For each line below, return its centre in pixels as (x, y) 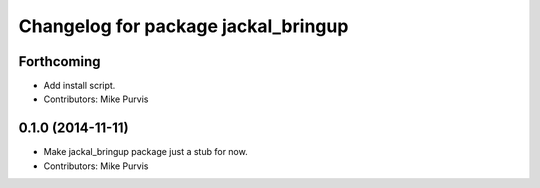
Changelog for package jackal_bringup (183, 26)
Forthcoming (59, 61)
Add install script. (79, 86)
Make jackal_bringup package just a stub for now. (146, 152)
